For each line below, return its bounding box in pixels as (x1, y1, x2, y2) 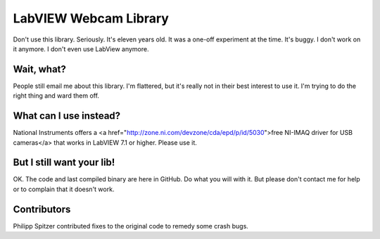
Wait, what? (13, 63, 67, 75)
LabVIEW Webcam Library (13, 11, 169, 26)
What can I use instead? (13, 110, 121, 122)
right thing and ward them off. (13, 91, 100, 100)
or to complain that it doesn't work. (13, 185, 115, 193)
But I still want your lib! (13, 157, 115, 169)
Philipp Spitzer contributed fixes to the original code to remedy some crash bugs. (13, 221, 249, 230)
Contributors (13, 203, 71, 215)
